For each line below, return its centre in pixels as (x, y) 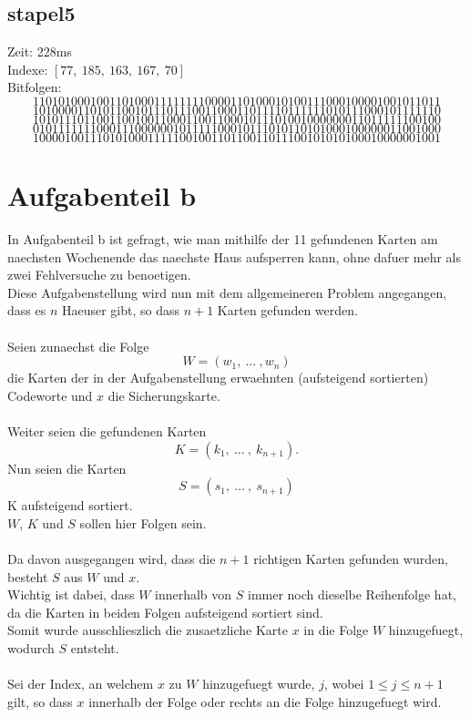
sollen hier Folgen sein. (143, 522)
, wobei (344, 684)
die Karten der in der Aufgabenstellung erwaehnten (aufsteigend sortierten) (218, 378)
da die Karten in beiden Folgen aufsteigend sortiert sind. (165, 612)
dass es (27, 310)
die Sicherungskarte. (164, 395)
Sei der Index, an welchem (81, 684)
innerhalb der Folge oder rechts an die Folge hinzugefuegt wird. (265, 701)
